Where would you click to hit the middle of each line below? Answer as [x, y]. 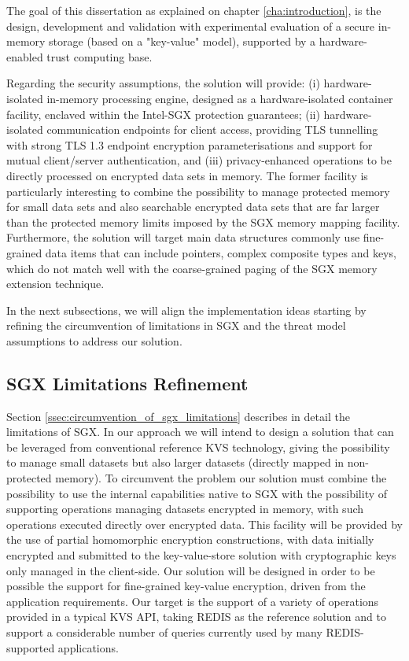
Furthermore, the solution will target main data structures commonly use [183, 237]
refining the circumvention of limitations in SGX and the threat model [176, 325]
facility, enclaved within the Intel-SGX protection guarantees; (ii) [163, 114]
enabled [25, 56]
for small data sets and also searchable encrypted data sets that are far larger [193, 207]
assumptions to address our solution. [94, 340]
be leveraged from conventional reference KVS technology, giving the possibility [198, 447]
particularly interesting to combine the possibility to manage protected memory [198, 191]
